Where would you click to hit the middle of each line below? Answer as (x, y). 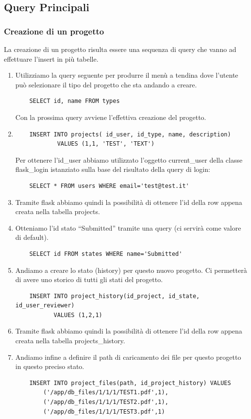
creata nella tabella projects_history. (70, 341)
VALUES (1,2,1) (78, 315)
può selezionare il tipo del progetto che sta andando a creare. (106, 84)
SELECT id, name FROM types (75, 101)
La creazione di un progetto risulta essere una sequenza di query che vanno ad (120, 49)
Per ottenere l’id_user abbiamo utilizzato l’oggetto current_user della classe (129, 159)
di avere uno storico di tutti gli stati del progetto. (89, 279)
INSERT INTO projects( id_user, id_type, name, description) (130, 134)
